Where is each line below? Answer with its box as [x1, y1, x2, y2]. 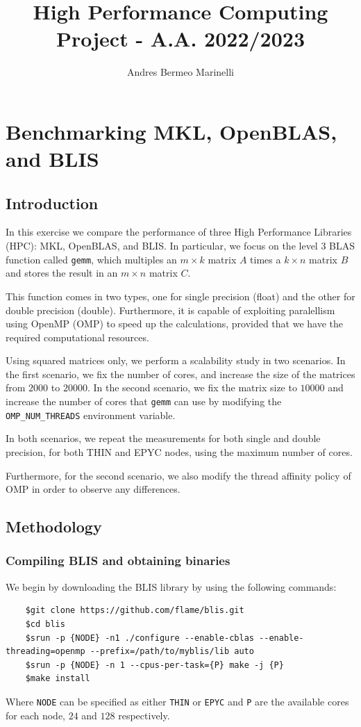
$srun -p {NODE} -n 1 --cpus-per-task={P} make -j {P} [25, 660, 284, 670]
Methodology [6, 516, 102, 537]
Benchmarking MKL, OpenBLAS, [6, 117, 337, 145]
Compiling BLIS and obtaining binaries [6, 552, 230, 569]
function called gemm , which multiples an [6, 252, 177, 266]
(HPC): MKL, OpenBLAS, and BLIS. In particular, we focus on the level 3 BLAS [6, 238, 355, 253]
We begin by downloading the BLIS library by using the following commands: [6, 579, 337, 594]
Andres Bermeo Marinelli [127, 65, 234, 79]
